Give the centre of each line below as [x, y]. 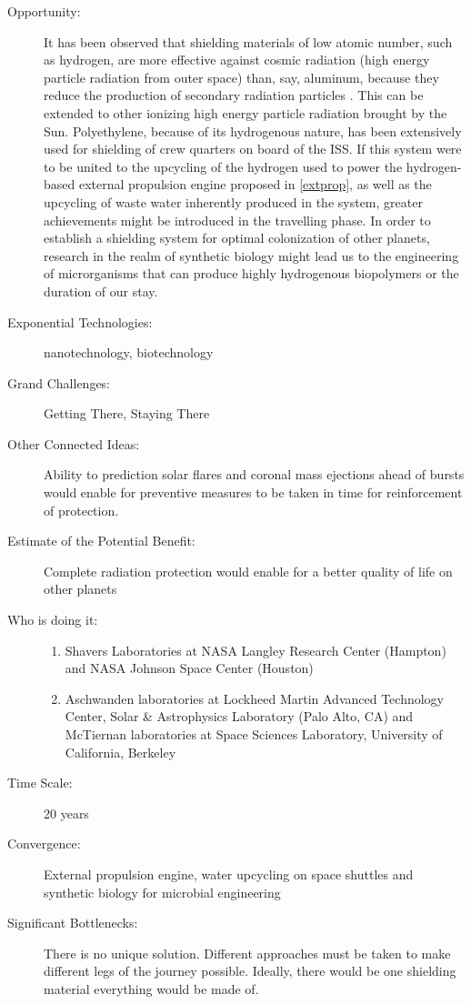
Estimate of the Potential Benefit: [101, 541]
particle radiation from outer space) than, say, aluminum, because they [241, 77]
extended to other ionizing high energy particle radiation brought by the [246, 112]
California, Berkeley [120, 752]
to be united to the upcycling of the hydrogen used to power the [223, 166]
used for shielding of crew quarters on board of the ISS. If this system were [253, 149]
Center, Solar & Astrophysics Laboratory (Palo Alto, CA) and [239, 716]
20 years [66, 813]
